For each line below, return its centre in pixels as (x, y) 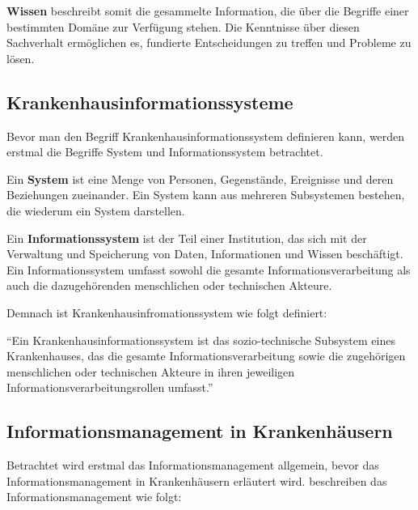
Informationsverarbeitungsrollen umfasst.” (110, 387)
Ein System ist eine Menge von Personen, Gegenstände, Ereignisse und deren (200, 178)
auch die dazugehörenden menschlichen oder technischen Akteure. (169, 285)
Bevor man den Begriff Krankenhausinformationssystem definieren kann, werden (206, 136)
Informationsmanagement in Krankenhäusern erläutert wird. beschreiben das (197, 480)
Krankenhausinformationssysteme (150, 102)
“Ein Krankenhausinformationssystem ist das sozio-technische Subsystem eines (201, 340)
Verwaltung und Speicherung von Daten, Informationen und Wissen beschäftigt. (205, 254)
